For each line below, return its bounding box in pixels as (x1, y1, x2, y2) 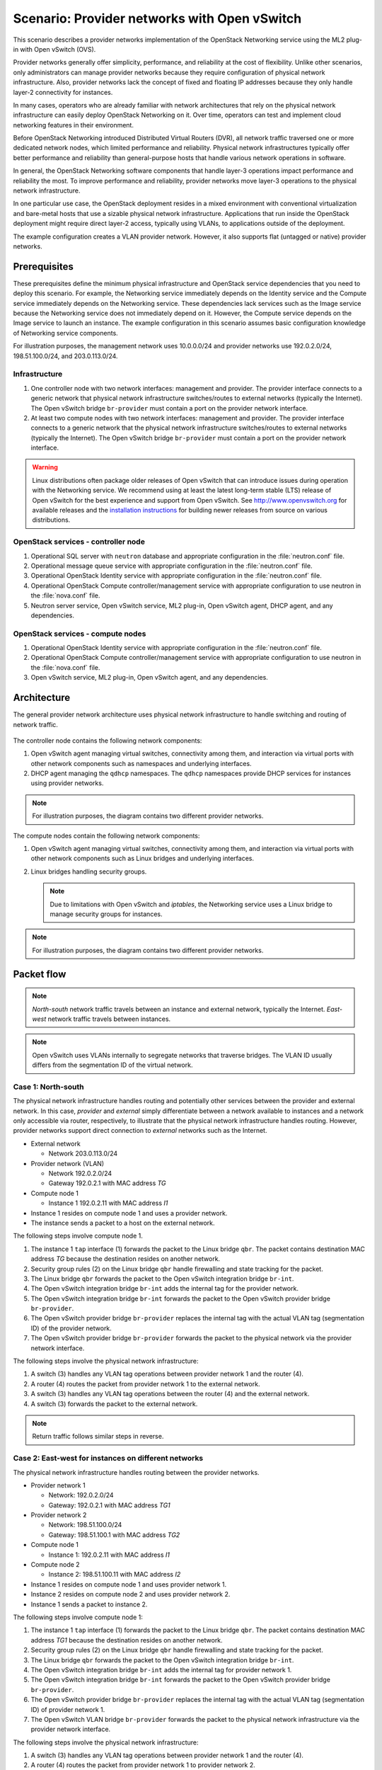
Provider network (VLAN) (30, 1159, 105, 1167)
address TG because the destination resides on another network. (30, 1255, 221, 1263)
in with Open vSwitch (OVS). (13, 45, 96, 53)
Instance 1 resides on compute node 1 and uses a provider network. (30, 1209, 228, 1217)
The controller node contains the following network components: (13, 736, 202, 745)
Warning (32, 463, 58, 472)
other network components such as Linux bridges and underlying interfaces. (30, 854, 255, 863)
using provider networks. (30, 779, 104, 787)
